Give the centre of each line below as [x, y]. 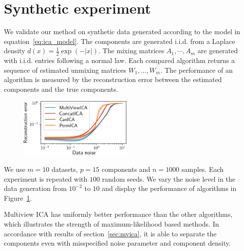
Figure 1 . [18, 198]
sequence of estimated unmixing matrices [65, 70]
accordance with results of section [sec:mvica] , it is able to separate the [110, 233]
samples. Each [203, 169]
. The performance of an [197, 70]
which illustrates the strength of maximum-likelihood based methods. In [112, 223]
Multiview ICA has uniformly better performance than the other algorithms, [118, 214]
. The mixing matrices [131, 51]
